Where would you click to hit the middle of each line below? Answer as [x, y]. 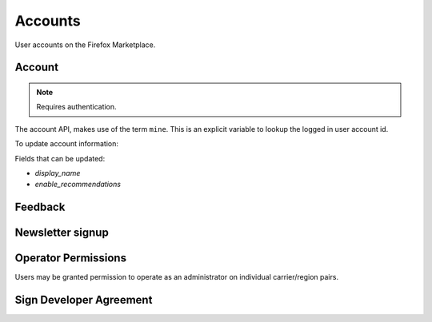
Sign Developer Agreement [84, 300]
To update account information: [67, 144]
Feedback [40, 207]
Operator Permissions [71, 258]
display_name [58, 173]
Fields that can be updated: [60, 158]
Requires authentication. [76, 107]
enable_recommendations [78, 185]
